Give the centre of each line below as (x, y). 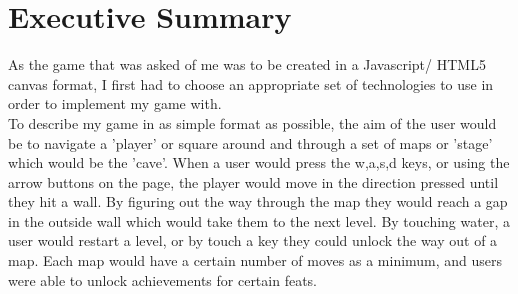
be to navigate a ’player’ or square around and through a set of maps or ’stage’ (250, 142)
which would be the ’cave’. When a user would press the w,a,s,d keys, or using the (259, 162)
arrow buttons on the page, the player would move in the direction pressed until (253, 181)
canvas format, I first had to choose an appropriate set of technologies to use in (251, 83)
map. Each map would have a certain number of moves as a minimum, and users (255, 260)
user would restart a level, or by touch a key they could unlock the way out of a (253, 240)
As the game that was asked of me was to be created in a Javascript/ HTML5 (247, 64)
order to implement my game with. (115, 103)
